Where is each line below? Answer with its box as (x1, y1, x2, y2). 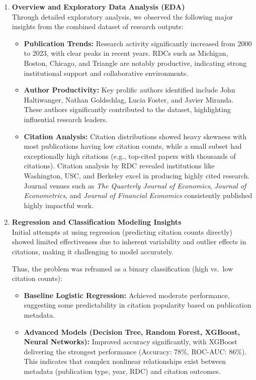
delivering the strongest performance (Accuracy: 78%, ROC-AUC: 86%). (24, 346, 247, 356)
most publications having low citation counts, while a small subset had (24, 141, 242, 151)
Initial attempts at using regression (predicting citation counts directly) (12, 226, 232, 237)
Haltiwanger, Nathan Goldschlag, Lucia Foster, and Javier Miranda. (24, 94, 234, 105)
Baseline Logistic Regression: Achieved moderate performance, (24, 290, 230, 300)
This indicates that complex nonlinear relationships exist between (24, 356, 226, 366)
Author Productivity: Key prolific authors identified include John (24, 84, 235, 95)
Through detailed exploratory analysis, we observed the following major (12, 11, 233, 22)
